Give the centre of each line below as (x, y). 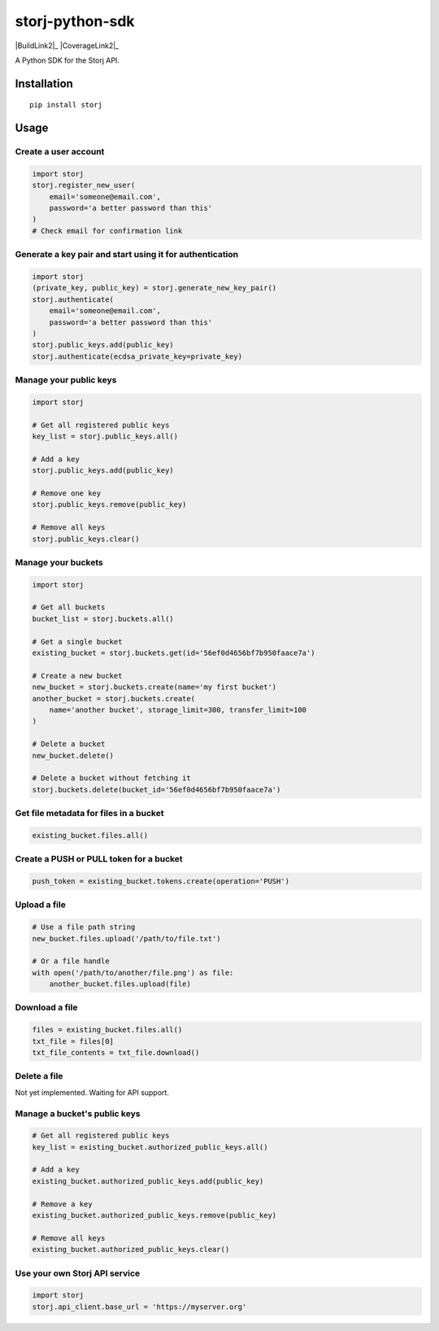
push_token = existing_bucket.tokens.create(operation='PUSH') (161, 882)
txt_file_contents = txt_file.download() (116, 1053)
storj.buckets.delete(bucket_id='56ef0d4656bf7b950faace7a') (156, 790)
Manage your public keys (66, 380)
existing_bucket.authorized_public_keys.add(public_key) (148, 1181)
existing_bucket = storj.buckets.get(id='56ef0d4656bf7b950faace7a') (174, 653)
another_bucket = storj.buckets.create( (113, 698)
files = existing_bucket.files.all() (107, 1030)
